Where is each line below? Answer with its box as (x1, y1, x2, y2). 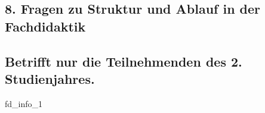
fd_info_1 (5, 97, 43, 109)
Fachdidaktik (5, 17, 86, 35)
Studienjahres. (5, 69, 95, 87)
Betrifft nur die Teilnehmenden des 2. (5, 52, 242, 70)
